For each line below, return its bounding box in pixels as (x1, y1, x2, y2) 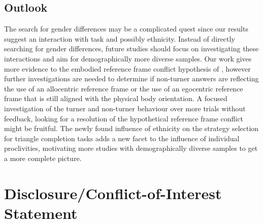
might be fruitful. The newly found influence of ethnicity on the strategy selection (4, 123, 259, 134)
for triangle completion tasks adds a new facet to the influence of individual (4, 133, 240, 143)
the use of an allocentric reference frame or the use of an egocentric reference (4, 83, 243, 93)
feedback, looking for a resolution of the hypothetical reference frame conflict (4, 113, 243, 123)
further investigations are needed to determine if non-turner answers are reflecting (4, 73, 259, 84)
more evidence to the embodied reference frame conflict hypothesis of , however (4, 63, 251, 74)
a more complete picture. (4, 152, 82, 163)
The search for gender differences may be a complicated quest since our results (4, 23, 248, 34)
